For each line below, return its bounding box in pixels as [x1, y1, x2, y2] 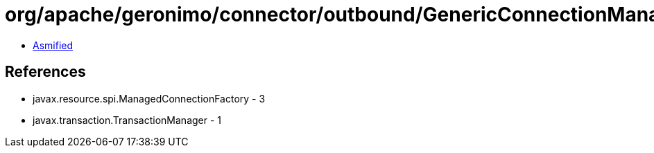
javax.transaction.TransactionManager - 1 [33, 114, 222, 126]
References [5, 63, 86, 81]
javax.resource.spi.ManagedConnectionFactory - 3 [33, 92, 266, 105]
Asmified [33, 39, 74, 51]
